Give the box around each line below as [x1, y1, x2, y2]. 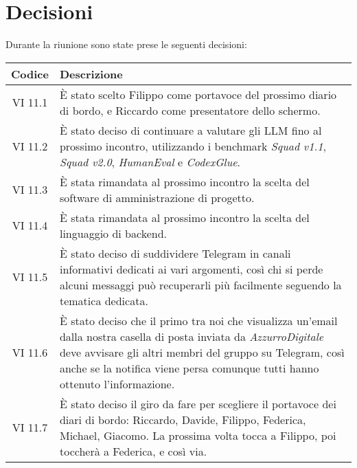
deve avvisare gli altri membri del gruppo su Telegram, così [59, 344, 345, 360]
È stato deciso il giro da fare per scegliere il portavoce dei [59, 395, 336, 412]
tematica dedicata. [59, 292, 148, 309]
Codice [11, 65, 49, 82]
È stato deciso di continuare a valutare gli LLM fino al [59, 122, 322, 138]
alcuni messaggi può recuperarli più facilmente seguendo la [59, 276, 342, 293]
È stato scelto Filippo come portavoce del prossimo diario [59, 86, 337, 102]
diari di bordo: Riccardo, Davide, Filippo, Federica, [59, 411, 306, 427]
